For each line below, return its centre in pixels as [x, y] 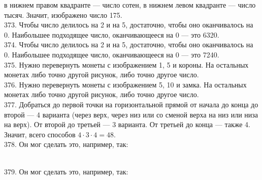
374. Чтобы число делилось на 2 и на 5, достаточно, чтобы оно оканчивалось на [129, 44]
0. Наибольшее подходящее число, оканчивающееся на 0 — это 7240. [112, 54]
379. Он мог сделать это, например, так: [66, 171]
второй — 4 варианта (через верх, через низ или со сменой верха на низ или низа [131, 114]
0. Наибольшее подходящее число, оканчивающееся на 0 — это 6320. [112, 34]
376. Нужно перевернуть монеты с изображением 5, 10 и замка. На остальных [125, 84]
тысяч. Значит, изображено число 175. [63, 14]
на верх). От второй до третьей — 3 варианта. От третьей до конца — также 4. [127, 124]
